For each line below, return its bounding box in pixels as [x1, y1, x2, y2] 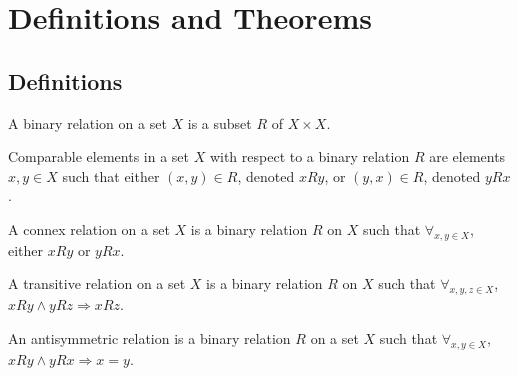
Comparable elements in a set [8, 146, 189, 167]
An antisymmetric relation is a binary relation [8, 327, 291, 348]
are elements [429, 146, 506, 167]
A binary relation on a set [8, 112, 167, 133]
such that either [62, 165, 160, 186]
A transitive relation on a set [8, 273, 186, 294]
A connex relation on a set [8, 218, 170, 239]
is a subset [187, 112, 252, 133]
